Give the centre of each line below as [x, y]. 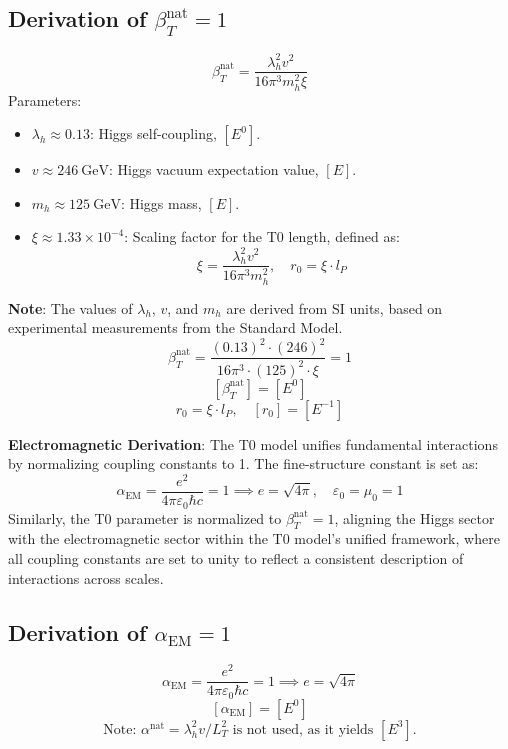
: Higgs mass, [161, 202]
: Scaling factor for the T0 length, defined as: [262, 236]
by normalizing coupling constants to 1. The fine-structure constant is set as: [243, 463]
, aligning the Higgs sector [414, 517]
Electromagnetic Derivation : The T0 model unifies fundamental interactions [253, 443]
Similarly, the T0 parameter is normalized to [145, 517]
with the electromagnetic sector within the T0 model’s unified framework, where [254, 538]
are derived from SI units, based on [334, 307]
